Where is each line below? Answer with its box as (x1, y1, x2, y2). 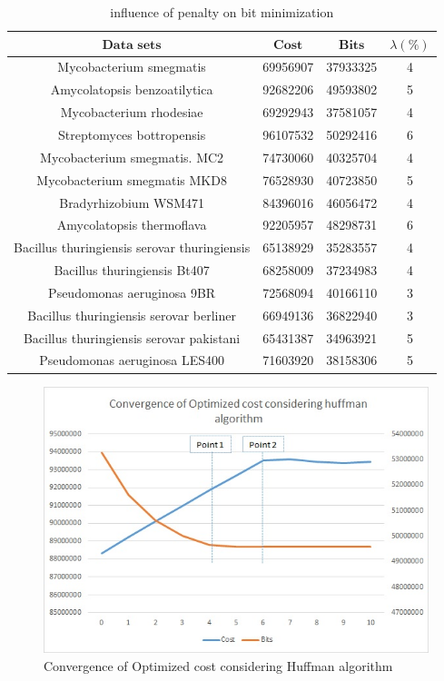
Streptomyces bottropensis (58, 124, 206, 143)
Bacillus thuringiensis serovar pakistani (23, 328, 241, 347)
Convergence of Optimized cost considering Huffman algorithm (44, 656, 393, 675)
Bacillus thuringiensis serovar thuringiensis (14, 238, 251, 257)
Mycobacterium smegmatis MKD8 (36, 170, 227, 189)
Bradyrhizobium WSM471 (59, 192, 204, 212)
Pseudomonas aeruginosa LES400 (39, 350, 225, 370)
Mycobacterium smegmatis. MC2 (40, 147, 224, 166)
